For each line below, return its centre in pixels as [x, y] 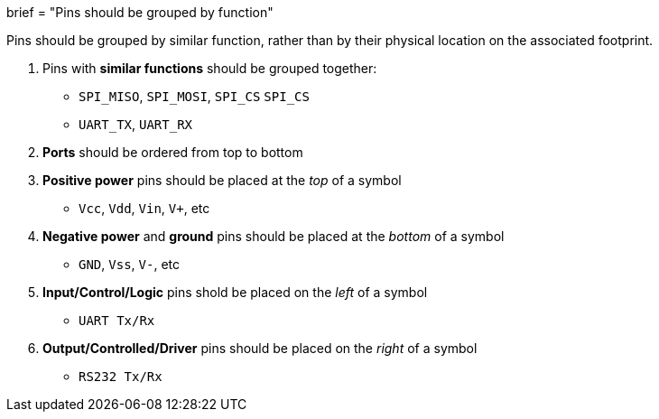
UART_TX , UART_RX [136, 124]
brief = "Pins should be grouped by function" [140, 12]
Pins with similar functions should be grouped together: [210, 68]
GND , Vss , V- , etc [129, 264]
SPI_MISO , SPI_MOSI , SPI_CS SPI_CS [194, 96]
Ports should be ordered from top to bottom [173, 152]
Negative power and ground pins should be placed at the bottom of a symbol [274, 236]
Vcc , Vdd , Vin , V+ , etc [144, 208]
